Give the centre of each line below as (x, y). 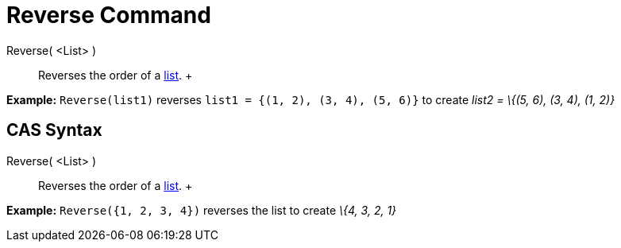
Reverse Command (109, 15)
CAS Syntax (54, 130)
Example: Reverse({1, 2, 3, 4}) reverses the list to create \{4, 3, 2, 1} (202, 210)
